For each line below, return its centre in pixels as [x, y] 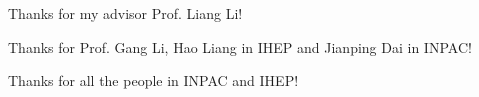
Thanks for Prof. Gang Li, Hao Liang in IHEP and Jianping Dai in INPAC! [240, 46]
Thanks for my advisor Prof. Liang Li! [125, 13]
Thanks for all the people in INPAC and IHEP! [153, 80]
